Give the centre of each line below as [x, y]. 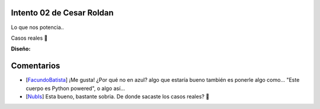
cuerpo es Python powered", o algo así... [76, 88]
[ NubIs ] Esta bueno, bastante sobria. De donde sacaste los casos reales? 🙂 [118, 96]
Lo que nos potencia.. [38, 27]
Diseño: [21, 49]
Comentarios [36, 66]
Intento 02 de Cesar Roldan [62, 13]
